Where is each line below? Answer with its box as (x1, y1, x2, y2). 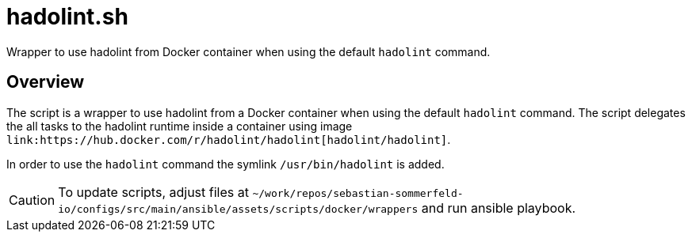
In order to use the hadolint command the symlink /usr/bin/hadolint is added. (6, 157, 445, 171)
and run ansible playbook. (421, 199, 576, 216)
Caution (9, 191, 55, 208)
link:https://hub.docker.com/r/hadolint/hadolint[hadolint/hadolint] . (6, 132, 451, 146)
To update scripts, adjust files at (58, 183, 249, 200)
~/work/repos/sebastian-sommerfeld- (252, 187, 464, 199)
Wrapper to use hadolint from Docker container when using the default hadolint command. (6, 44, 491, 59)
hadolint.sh (6, 3, 128, 30)
